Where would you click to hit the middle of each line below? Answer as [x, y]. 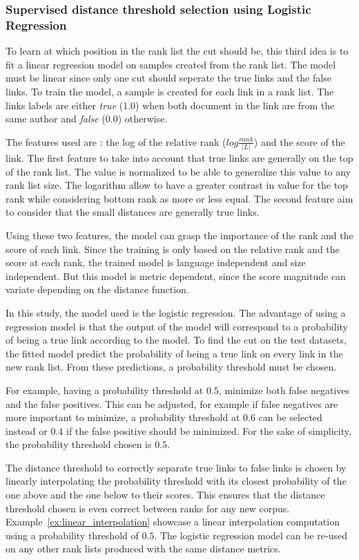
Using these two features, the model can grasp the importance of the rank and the [179, 235]
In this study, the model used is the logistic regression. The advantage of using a [176, 312]
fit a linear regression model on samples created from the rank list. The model [171, 64]
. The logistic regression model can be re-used [251, 535]
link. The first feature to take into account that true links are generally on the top [179, 158]
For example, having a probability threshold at [105, 390]
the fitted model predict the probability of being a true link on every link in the [174, 353]
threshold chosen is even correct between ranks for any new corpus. [148, 508]
